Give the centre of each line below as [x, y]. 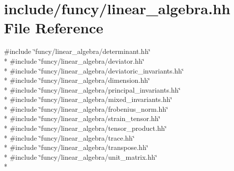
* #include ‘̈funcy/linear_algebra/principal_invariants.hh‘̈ [92, 89]
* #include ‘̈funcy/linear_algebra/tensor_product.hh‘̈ [86, 128]
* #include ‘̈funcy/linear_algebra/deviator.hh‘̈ [74, 61]
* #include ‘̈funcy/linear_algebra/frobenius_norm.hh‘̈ [86, 109]
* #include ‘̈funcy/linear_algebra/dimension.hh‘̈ [77, 80]
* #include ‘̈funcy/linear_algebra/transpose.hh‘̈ [76, 147]
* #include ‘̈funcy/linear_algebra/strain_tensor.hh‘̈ [82, 118]
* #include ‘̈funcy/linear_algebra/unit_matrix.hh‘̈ [81, 157]
